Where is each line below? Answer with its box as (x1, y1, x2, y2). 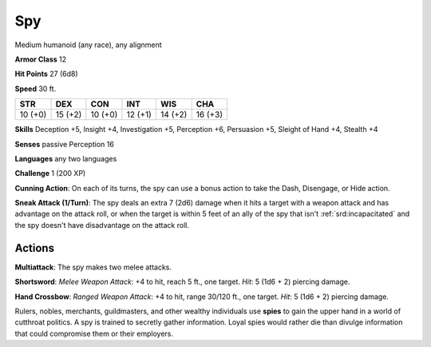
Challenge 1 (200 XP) (14, 169, 86, 178)
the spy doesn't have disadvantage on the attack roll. (14, 220, 189, 229)
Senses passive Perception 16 (14, 139, 115, 149)
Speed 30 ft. (14, 84, 57, 94)
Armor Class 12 (14, 54, 67, 64)
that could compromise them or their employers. (14, 329, 174, 338)
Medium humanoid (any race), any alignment (14, 40, 163, 50)
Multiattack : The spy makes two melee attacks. (14, 262, 172, 272)
